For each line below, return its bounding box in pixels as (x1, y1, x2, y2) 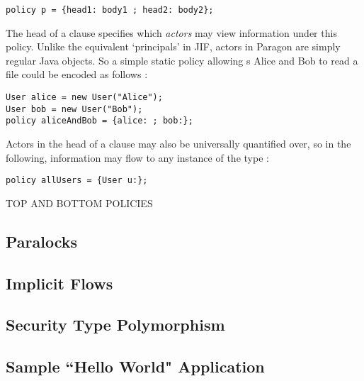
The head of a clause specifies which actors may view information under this (6, 25, 337, 40)
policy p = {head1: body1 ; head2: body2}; (6, 5, 214, 15)
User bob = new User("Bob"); (6, 104, 143, 114)
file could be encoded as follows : (6, 67, 148, 82)
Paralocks (6, 230, 78, 252)
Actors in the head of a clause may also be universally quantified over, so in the (6, 136, 351, 150)
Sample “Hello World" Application (6, 355, 265, 377)
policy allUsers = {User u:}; (6, 175, 148, 186)
